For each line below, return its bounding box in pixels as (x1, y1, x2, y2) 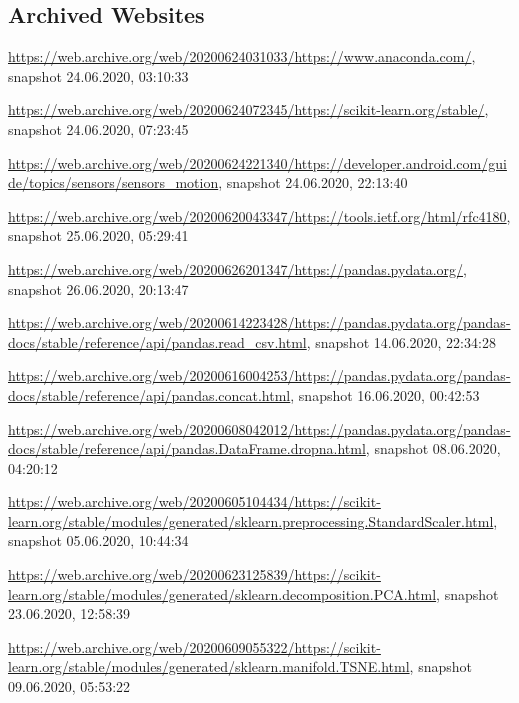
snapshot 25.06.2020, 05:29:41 (8, 225, 189, 246)
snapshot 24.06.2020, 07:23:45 (8, 118, 189, 139)
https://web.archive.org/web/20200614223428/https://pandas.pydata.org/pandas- (8, 312, 511, 333)
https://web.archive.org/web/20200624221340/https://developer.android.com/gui (8, 152, 507, 173)
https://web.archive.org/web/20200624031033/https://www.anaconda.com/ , (8, 46, 476, 67)
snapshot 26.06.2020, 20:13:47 (8, 278, 189, 299)
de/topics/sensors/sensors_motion (8, 172, 219, 193)
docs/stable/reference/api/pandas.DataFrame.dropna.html (8, 438, 366, 459)
